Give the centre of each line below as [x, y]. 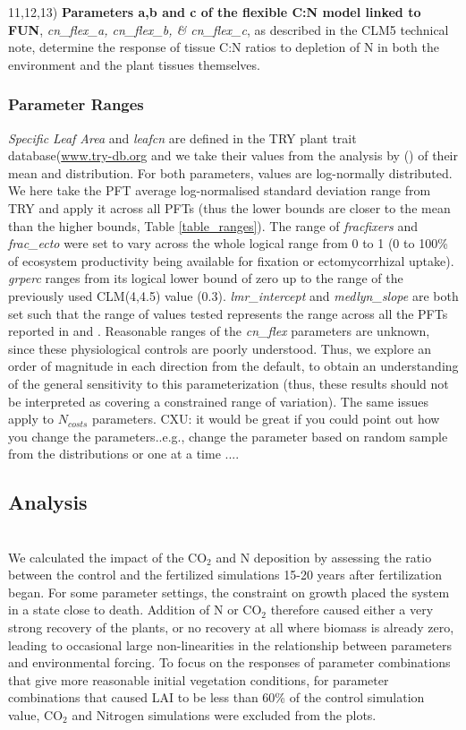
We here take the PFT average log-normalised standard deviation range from [220, 190]
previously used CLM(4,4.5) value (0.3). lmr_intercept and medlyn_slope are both [233, 295]
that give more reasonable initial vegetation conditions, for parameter [199, 679]
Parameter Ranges [76, 104]
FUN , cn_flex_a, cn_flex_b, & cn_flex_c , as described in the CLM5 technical [229, 29]
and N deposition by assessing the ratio [324, 557]
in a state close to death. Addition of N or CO [135, 610]
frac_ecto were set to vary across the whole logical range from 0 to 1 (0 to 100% [228, 243]
